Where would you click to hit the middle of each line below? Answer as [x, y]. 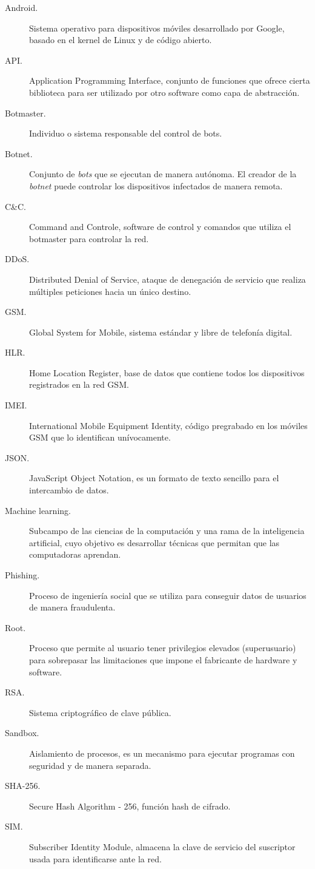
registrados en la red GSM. [79, 384]
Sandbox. [22, 733]
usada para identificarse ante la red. [95, 858]
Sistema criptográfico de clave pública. [100, 712]
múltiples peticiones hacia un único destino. [110, 291]
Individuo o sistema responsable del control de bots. [126, 133]
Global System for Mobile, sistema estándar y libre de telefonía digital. [161, 332]
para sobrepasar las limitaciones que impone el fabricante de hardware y [163, 659]
